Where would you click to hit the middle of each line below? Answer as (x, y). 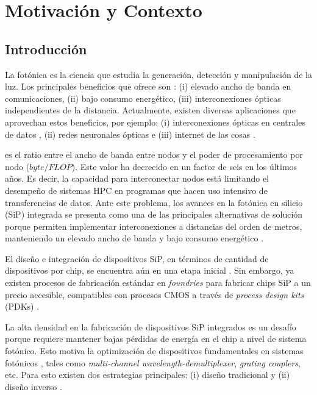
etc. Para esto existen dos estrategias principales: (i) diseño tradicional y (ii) (148, 375)
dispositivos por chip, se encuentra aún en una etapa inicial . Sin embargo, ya (150, 270)
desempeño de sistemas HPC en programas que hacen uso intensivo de (136, 190)
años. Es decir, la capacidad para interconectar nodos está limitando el (137, 178)
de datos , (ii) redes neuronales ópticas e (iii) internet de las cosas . (130, 134)
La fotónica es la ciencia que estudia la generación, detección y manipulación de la (158, 74)
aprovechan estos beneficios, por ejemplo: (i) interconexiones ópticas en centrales (155, 122)
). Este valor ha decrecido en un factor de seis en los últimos (184, 166)
